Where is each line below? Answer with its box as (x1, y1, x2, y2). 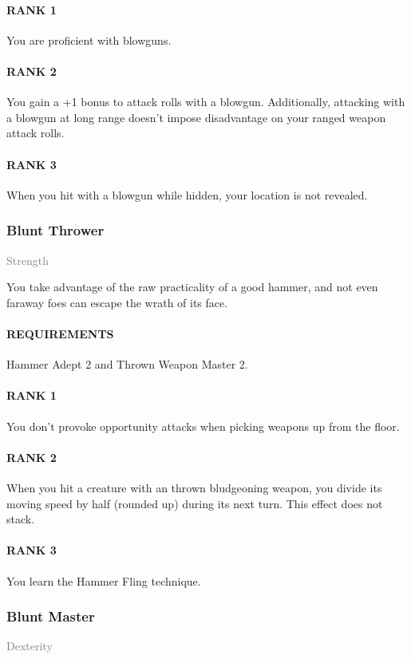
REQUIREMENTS (6, 325, 114, 341)
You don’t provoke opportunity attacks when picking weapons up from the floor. (6, 417, 400, 434)
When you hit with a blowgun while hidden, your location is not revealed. (6, 186, 368, 203)
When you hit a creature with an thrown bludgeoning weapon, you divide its (6, 479, 382, 495)
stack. (6, 511, 35, 527)
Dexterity (6, 637, 53, 654)
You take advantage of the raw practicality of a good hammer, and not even (6, 278, 378, 295)
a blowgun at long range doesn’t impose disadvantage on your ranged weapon (6, 109, 386, 125)
